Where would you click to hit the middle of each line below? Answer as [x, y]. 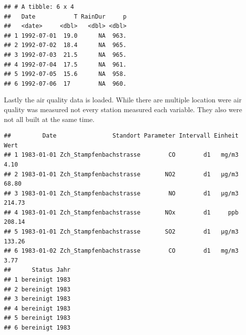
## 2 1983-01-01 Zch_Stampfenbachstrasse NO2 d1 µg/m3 [121, 174]
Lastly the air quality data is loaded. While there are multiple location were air [123, 100]
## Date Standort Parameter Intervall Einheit [121, 136]
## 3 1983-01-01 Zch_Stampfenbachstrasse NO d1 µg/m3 [121, 193]
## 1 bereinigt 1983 [37, 280]
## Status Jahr [37, 270]
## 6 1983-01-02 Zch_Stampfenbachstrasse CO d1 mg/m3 [121, 251]
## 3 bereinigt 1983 [37, 299]
